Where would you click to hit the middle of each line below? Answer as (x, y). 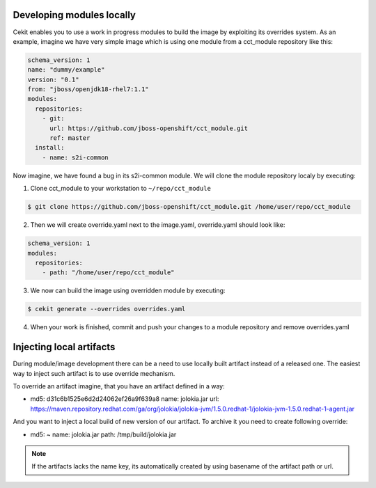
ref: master (70, 138)
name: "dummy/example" (66, 70)
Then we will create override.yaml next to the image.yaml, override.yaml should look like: (158, 225)
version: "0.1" (53, 79)
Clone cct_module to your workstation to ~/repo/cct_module (121, 189)
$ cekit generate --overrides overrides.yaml (107, 309)
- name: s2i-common (76, 157)
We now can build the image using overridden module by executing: (128, 291)
